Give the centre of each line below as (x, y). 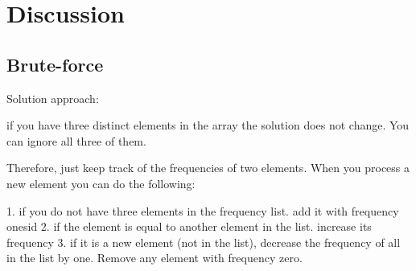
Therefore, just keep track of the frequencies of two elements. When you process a (208, 168)
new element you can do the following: (101, 183)
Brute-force (55, 64)
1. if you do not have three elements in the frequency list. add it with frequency (203, 210)
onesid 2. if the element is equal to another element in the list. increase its (189, 226)
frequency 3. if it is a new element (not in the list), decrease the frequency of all (204, 242)
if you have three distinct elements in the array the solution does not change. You (208, 125)
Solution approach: (53, 98)
